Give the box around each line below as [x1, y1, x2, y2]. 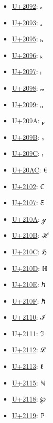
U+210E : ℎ [12, 279, 46, 289]
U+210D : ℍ [12, 263, 48, 273]
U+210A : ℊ [12, 213, 46, 224]
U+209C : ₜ [12, 148, 44, 158]
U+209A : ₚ [12, 115, 45, 126]
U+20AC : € [12, 164, 48, 174]
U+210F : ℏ [12, 295, 46, 306]
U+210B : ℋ [12, 230, 49, 240]
